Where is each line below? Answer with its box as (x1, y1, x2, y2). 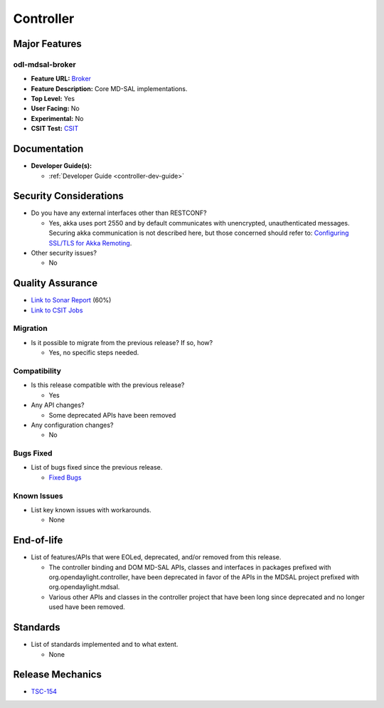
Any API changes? (31, 401, 85, 409)
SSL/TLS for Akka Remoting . (48, 238, 132, 247)
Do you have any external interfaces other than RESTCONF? (31, 208, 207, 217)
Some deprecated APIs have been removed (48, 411, 176, 419)
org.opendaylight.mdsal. (48, 583, 120, 591)
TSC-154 (31, 687, 57, 696)
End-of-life (13, 534, 63, 546)
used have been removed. (48, 603, 126, 611)
